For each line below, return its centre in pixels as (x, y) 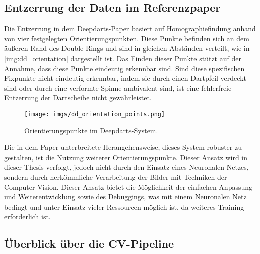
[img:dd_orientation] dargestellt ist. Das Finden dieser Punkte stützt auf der (123, 58)
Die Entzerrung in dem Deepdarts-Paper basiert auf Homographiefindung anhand (130, 29)
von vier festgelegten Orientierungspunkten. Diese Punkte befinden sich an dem (127, 38)
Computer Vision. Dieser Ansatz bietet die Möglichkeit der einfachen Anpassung (128, 187)
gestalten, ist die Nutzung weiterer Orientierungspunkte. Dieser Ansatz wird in (126, 157)
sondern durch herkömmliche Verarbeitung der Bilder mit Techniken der (116, 176)
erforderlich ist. (27, 216)
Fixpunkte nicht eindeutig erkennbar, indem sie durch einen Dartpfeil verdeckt (125, 78)
